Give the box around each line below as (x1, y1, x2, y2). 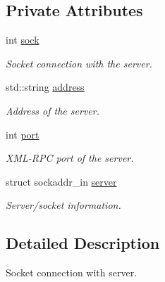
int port (6, 127, 39, 141)
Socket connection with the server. (6, 56, 152, 70)
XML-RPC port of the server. (6, 150, 134, 165)
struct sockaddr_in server (6, 174, 117, 188)
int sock (6, 32, 39, 47)
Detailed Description (6, 232, 160, 254)
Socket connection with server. (6, 265, 137, 280)
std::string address (6, 79, 85, 94)
